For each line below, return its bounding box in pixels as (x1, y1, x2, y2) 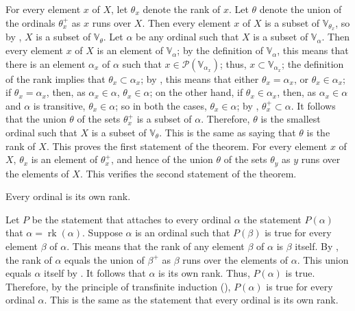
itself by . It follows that (44, 266, 146, 280)
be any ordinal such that (136, 29, 239, 44)
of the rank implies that (5, 71, 106, 86)
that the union (5, 112, 66, 126)
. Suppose (82, 225, 123, 240)
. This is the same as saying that (159, 125, 296, 140)
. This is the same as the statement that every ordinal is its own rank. (44, 293, 339, 307)
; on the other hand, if (149, 85, 243, 99)
